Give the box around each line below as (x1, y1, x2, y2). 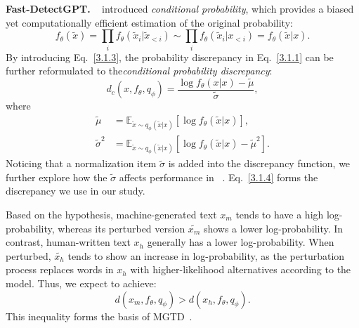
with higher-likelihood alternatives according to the (130, 262, 351, 277)
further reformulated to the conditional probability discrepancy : (6, 63, 273, 78)
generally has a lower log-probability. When (147, 235, 334, 249)
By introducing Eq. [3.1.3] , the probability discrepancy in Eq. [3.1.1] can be (6, 49, 334, 64)
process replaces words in (6, 262, 114, 277)
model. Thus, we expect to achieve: (6, 275, 157, 290)
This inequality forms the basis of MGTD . (6, 308, 192, 323)
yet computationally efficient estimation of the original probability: (6, 15, 293, 29)
